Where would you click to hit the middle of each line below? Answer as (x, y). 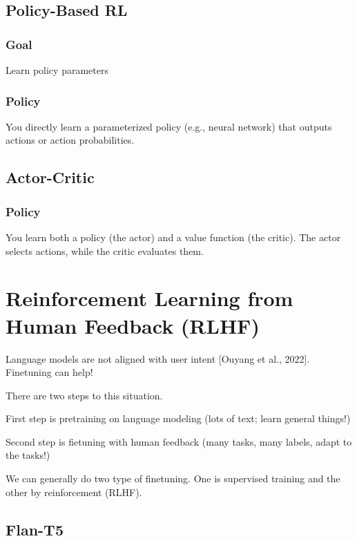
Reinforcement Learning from (149, 298)
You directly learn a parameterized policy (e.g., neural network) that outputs (169, 126)
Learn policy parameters (57, 70)
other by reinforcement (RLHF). (74, 492)
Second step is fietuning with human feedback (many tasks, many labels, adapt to (179, 441)
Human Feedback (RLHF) (133, 325)
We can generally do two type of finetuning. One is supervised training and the (173, 478)
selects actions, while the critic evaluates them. (105, 250)
